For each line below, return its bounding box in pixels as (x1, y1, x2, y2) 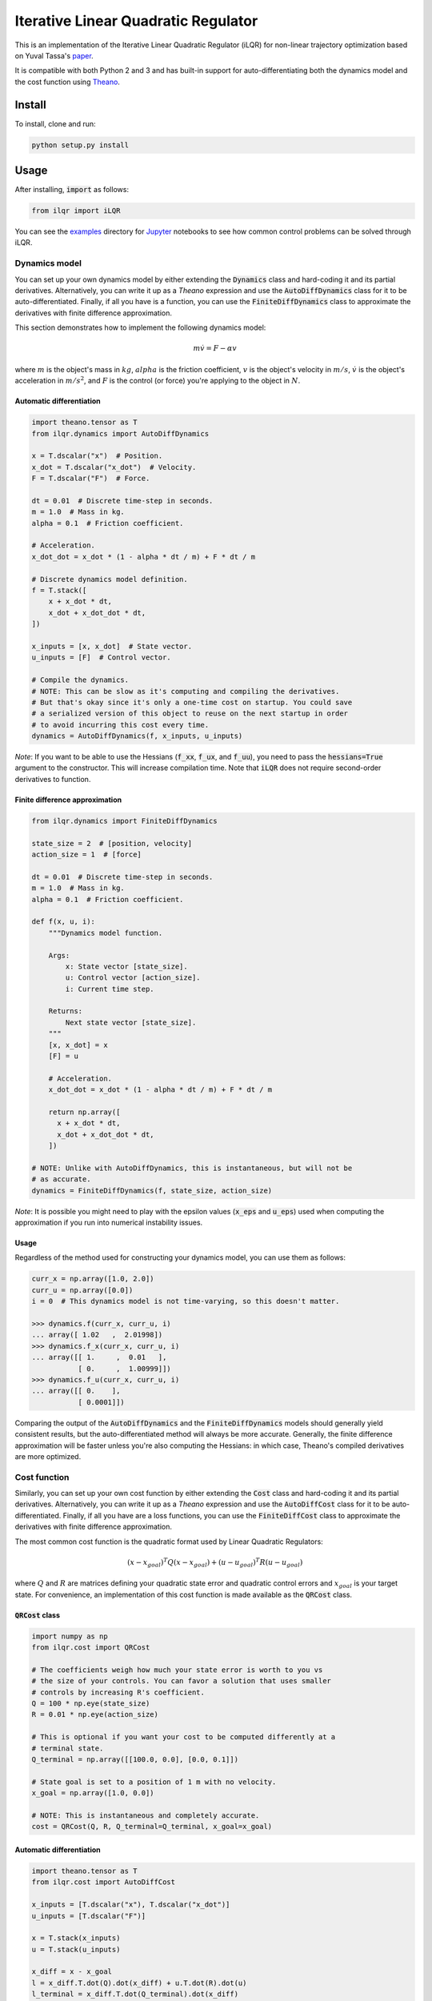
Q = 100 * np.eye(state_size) (31, 1699, 150, 1708)
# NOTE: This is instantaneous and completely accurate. (31, 1811, 260, 1820)
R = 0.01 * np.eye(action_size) (31, 1710, 159, 1719)
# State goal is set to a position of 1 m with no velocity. (31, 1777, 277, 1786)
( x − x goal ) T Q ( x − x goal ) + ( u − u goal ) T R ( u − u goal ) (126, 1557, 303, 1569)
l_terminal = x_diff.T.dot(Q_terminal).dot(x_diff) (31, 1990, 239, 1999)
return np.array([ (48, 1107, 121, 1117)
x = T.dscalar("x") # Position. (31, 451, 163, 460)
